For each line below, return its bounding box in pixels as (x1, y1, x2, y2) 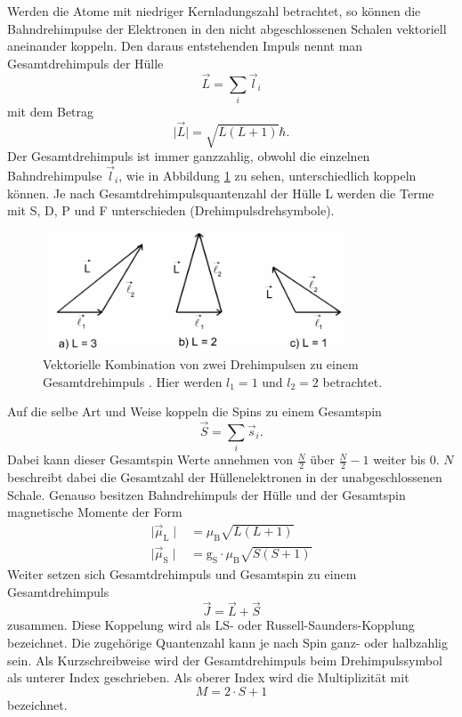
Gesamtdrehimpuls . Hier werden (43, 372, 223, 391)
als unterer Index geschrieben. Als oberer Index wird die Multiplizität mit (7, 668, 409, 687)
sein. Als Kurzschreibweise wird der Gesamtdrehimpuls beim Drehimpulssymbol (7, 650, 442, 669)
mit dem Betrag (7, 101, 94, 120)
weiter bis (373, 450, 426, 469)
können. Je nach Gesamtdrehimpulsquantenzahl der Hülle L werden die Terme (7, 183, 434, 202)
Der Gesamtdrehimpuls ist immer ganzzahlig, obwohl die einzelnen (7, 147, 370, 165)
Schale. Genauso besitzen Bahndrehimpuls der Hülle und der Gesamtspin (7, 485, 406, 504)
